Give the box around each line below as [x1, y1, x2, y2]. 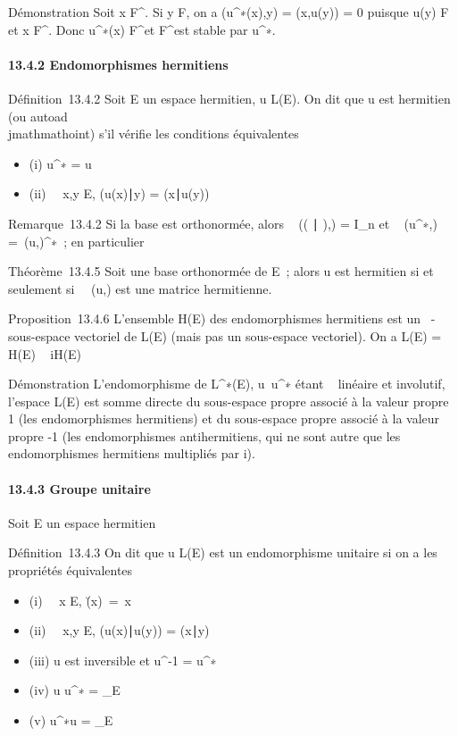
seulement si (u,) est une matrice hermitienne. [8, 279, 272, 297]
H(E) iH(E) [8, 344, 82, 363]
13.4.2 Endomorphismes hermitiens [8, 54, 229, 73]
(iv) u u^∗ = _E [29, 681, 121, 699]
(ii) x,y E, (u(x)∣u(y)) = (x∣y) [29, 621, 210, 640]
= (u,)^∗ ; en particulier [8, 231, 145, 250]
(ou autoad [8, 106, 68, 125]
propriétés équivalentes [8, 561, 133, 580]
